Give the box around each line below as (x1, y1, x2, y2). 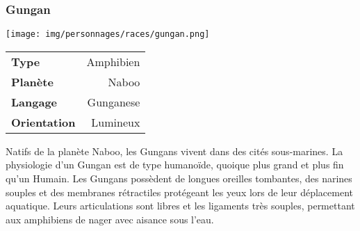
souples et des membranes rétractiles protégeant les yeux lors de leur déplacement (6, 184, 354, 199)
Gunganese (87, 93, 140, 110)
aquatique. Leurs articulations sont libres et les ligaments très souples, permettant (6, 198, 355, 213)
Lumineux (91, 113, 140, 130)
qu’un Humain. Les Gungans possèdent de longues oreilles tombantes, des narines (6, 171, 352, 186)
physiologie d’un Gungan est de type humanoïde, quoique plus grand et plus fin (6, 157, 344, 172)
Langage (11, 93, 58, 110)
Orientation (11, 113, 76, 130)
